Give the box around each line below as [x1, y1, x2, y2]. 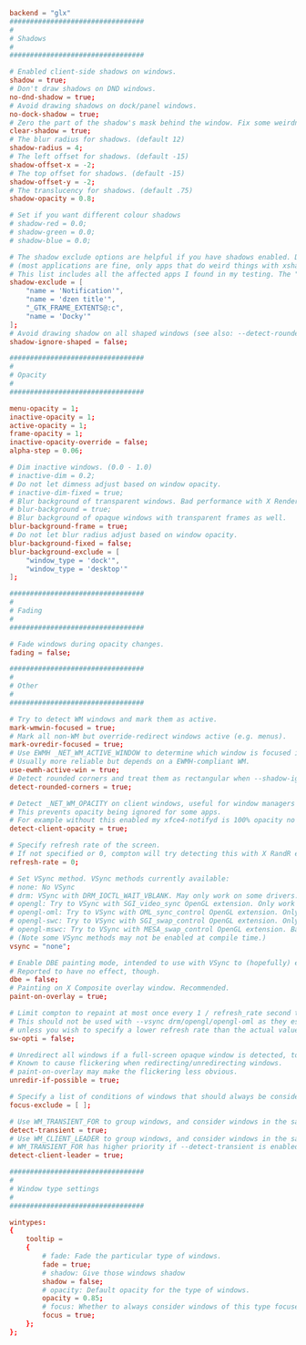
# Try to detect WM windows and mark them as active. [9, 715, 219, 724]
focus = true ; [42, 1311, 96, 1320]
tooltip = [25, 1235, 64, 1244]
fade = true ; [42, 1259, 92, 1269]
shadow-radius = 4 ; [9, 144, 84, 153]
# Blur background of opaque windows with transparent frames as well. [9, 514, 287, 523]
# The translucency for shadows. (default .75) [9, 186, 194, 195]
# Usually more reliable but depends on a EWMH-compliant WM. [9, 757, 250, 767]
